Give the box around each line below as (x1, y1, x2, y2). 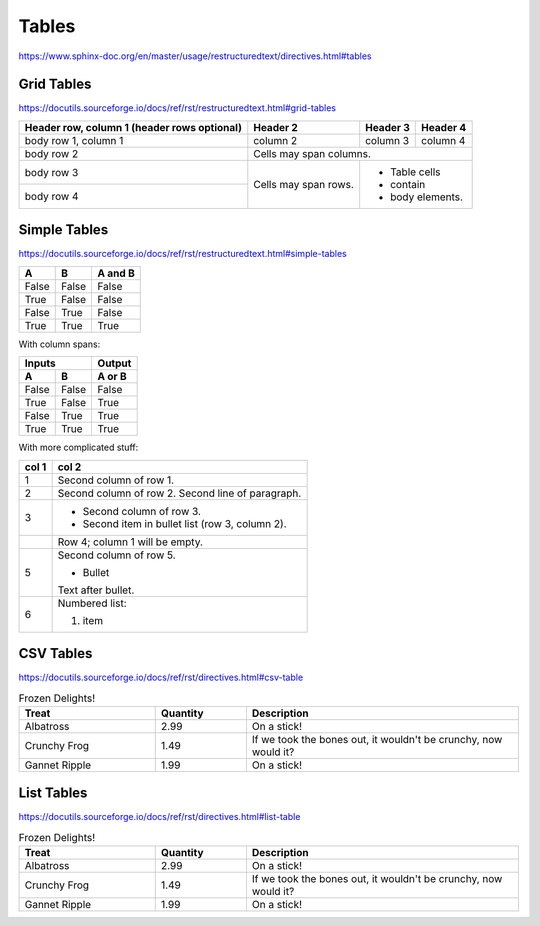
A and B (97, 266, 135, 280)
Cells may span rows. (253, 177, 354, 191)
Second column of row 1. (57, 473, 175, 487)
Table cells (390, 165, 441, 179)
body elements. (390, 190, 464, 204)
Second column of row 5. (57, 548, 176, 562)
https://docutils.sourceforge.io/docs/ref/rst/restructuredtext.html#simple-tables (18, 248, 347, 260)
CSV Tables (18, 645, 93, 662)
